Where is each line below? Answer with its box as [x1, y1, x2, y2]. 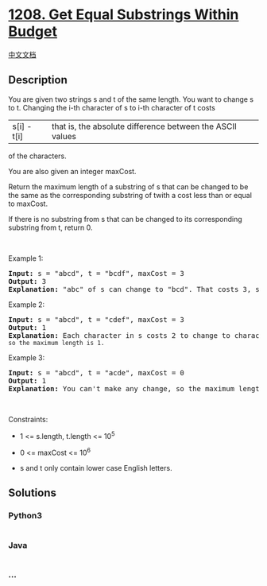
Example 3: [8, 352, 45, 363]
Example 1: [8, 253, 44, 263]
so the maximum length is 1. [8, 339, 105, 347]
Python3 [8, 510, 42, 522]
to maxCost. [8, 199, 48, 208]
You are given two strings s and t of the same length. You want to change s [8, 94, 254, 104]
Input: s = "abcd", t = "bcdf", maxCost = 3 [8, 269, 185, 277]
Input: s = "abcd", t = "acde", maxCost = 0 [8, 368, 185, 377]
